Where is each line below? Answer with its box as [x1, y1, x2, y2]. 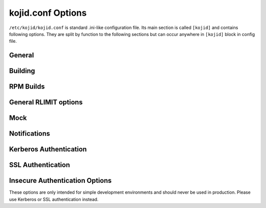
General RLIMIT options [9, 98, 83, 107]
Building [9, 67, 35, 75]
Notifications [9, 129, 50, 138]
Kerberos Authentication [9, 145, 87, 153]
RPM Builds [9, 83, 45, 91]
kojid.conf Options [9, 7, 87, 18]
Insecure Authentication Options [9, 177, 112, 185]
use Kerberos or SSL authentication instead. [9, 196, 99, 202]
